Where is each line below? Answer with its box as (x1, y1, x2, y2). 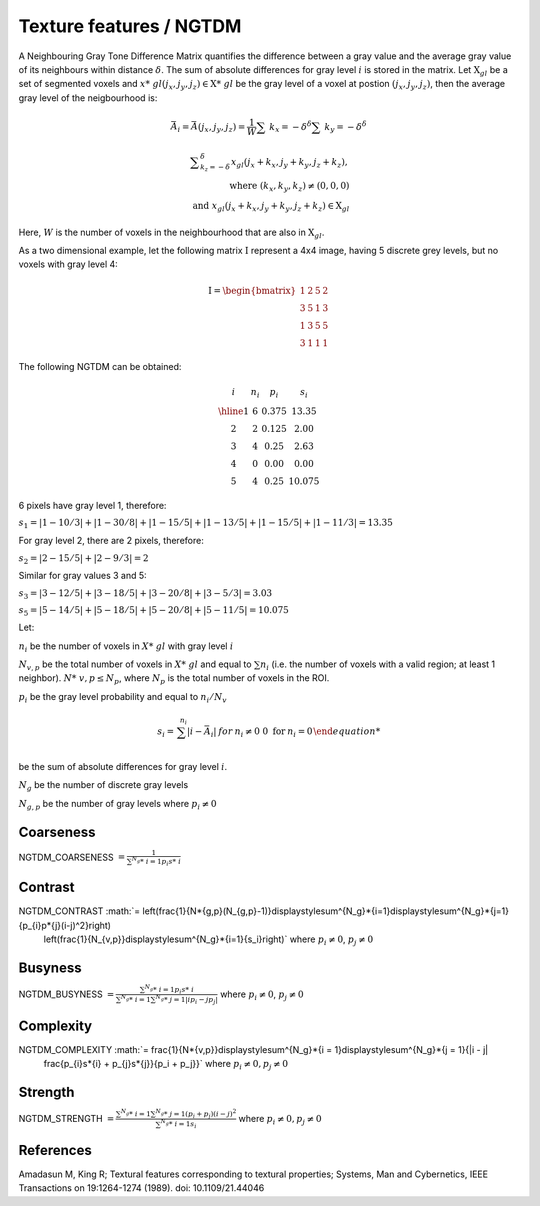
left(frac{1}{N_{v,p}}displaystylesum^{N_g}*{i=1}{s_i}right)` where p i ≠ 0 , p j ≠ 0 (43, 933, 374, 948)
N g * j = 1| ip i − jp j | (155, 993, 219, 1006)
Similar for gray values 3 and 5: (18, 570, 147, 582)
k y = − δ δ (324, 119, 367, 135)
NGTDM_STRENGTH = (18, 1112, 115, 1124)
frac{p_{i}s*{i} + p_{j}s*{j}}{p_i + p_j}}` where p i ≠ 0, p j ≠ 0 (43, 1058, 289, 1072)
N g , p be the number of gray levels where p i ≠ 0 (18, 797, 217, 812)
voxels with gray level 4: (18, 258, 119, 270)
